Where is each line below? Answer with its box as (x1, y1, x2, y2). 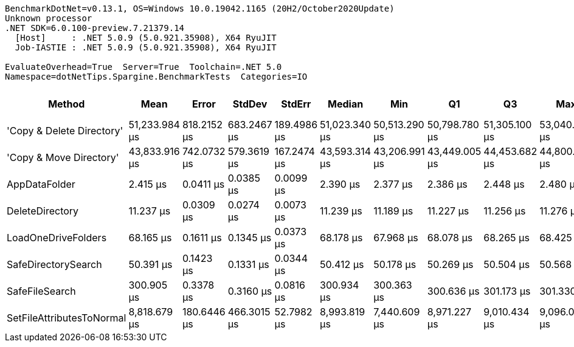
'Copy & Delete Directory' (7, 125, 123, 137)
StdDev (232, 98, 268, 110)
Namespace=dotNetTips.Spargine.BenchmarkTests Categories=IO (5, 72, 308, 81)
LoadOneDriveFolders (7, 232, 107, 244)
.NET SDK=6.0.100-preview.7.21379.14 (5, 23, 185, 33)
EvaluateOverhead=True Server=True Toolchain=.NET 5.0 (5, 62, 282, 72)
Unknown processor (5, 13, 92, 23)
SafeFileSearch (7, 285, 76, 297)
